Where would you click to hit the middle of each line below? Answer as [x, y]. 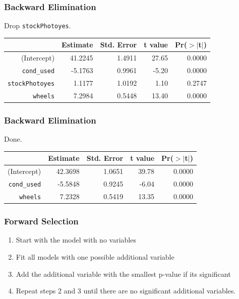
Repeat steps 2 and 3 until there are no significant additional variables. [126, 291]
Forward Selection [41, 221]
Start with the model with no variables [76, 240]
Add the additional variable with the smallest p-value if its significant [123, 274]
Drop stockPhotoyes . [38, 25]
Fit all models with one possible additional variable [95, 256]
